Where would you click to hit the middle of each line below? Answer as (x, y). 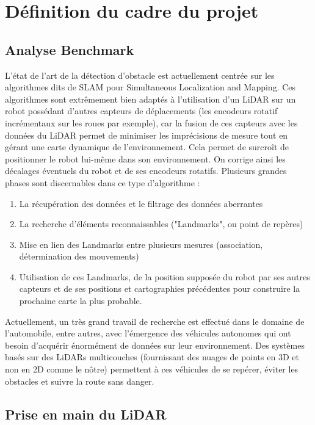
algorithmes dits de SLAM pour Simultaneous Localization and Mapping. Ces (150, 87)
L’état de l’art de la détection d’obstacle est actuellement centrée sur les (140, 75)
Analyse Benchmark (70, 49)
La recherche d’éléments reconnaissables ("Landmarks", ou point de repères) (161, 224)
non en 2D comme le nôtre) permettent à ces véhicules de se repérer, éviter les (152, 369)
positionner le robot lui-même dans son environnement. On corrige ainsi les (145, 158)
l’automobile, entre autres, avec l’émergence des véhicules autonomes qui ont (148, 333)
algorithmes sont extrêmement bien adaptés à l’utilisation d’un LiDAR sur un (150, 99)
